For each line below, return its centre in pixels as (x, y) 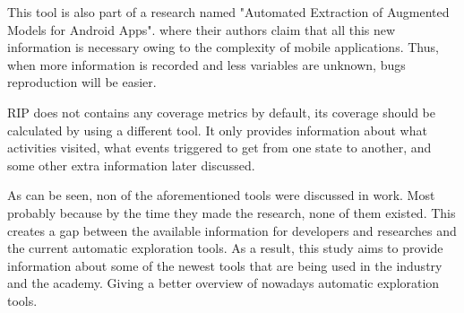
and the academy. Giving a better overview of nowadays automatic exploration (223, 283)
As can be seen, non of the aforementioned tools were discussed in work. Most (221, 195)
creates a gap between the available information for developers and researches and (232, 230)
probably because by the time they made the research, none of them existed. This (232, 212)
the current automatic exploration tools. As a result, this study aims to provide (225, 248)
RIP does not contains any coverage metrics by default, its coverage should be (222, 112)
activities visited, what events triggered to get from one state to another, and (219, 148)
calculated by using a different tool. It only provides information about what (217, 130)
